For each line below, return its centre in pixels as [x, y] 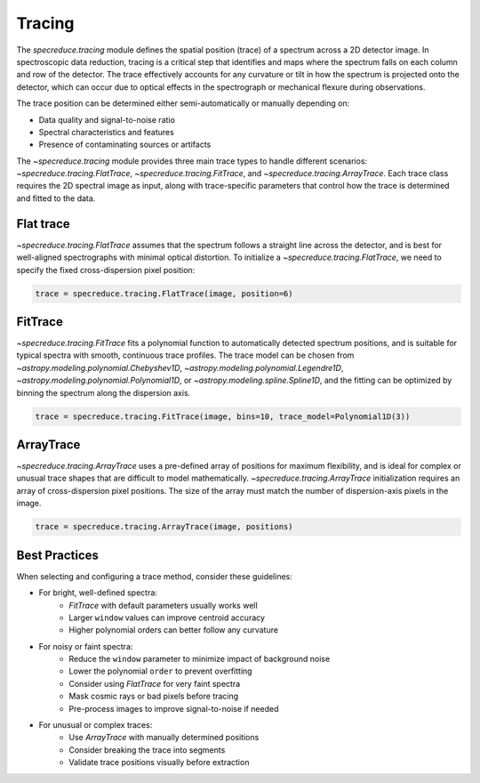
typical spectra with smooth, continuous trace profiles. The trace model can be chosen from [185, 355]
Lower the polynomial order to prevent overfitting [160, 671]
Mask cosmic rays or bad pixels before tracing [154, 696]
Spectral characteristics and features [107, 132]
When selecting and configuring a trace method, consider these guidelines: [155, 576]
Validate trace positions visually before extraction [159, 763]
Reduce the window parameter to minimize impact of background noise [200, 659]
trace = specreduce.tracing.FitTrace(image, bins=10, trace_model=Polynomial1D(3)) [223, 416]
